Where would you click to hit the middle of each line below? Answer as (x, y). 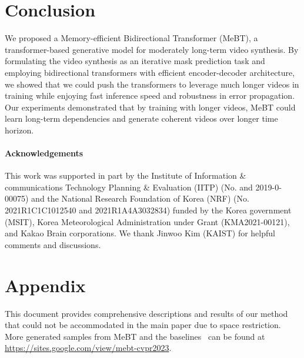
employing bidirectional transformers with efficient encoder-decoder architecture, (150, 72)
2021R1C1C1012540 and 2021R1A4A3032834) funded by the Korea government (148, 210)
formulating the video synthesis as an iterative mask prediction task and (135, 61)
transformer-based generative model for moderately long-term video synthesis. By (152, 49)
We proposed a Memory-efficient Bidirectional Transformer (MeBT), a (131, 38)
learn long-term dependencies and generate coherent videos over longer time (141, 118)
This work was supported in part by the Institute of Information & (126, 175)
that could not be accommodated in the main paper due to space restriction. (143, 325)
